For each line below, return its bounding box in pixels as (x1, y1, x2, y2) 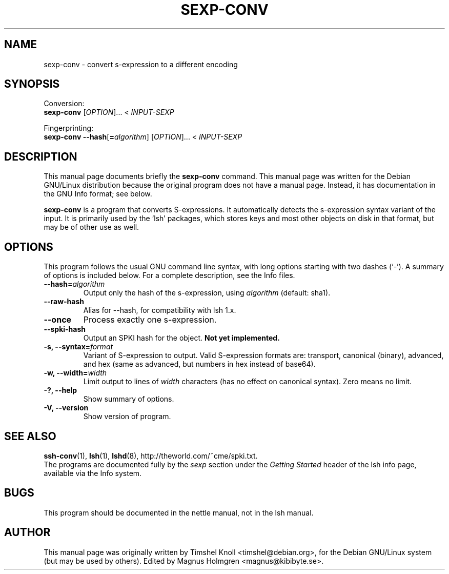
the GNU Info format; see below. (44, 189, 152, 199)
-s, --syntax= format (44, 342, 113, 351)
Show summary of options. (83, 394, 174, 404)
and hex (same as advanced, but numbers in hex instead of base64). (83, 360, 316, 369)
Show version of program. (83, 412, 171, 421)
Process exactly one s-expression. (83, 314, 217, 325)
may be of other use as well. (44, 223, 139, 232)
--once (44, 314, 72, 325)
